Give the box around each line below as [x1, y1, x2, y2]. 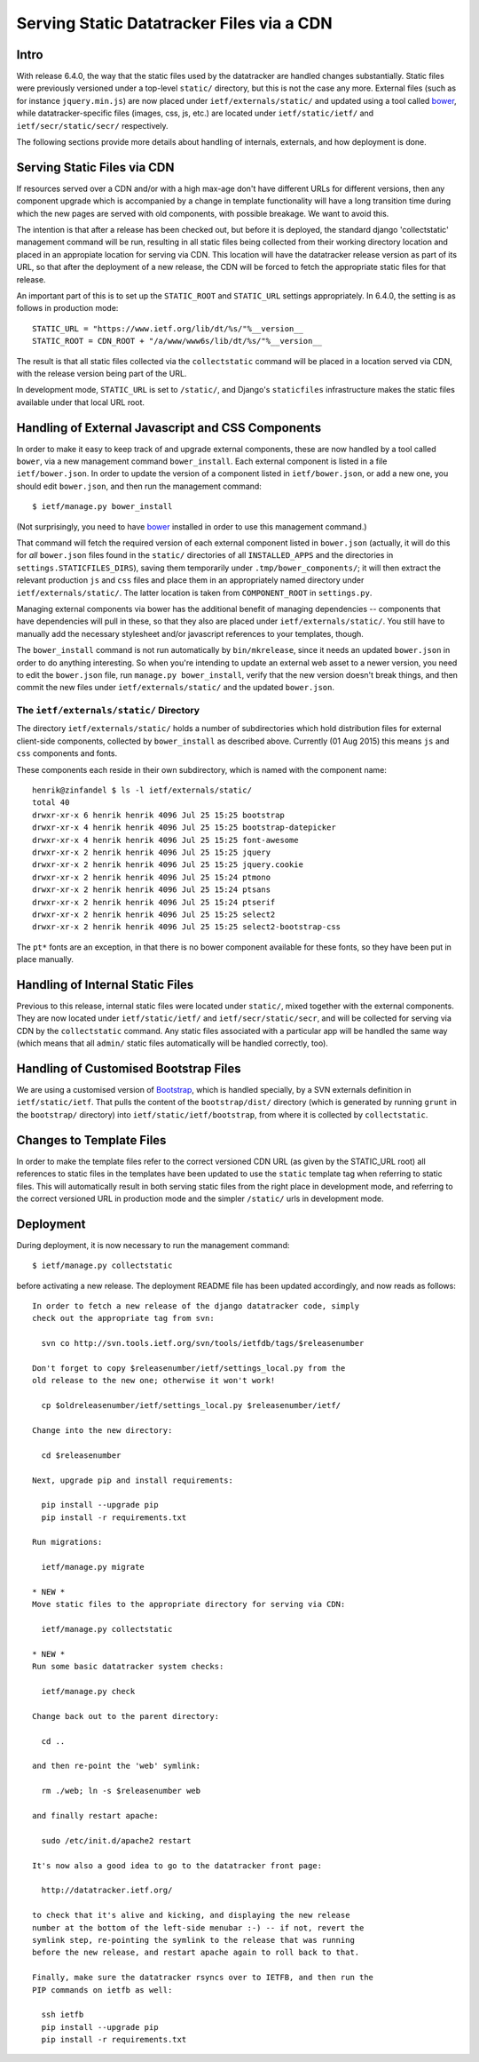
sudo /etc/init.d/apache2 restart [41, 1835, 192, 1845]
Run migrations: [32, 1537, 103, 1548]
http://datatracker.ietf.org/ [41, 1885, 173, 1896]
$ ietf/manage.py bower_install [32, 502, 173, 512]
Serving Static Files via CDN [16, 160, 175, 175]
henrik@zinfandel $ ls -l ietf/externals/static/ [32, 785, 253, 795]
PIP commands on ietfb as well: [32, 1985, 173, 1994]
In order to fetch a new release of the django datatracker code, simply [32, 1302, 360, 1311]
